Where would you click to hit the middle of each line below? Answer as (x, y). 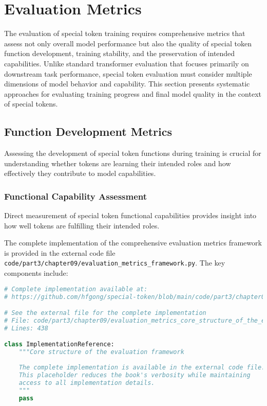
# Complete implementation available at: (76, 289)
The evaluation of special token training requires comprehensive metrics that (125, 33)
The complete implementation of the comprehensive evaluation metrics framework (133, 243)
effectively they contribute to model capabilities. (80, 173)
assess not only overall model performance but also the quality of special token (128, 43)
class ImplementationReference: (59, 345)
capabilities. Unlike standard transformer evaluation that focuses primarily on (127, 63)
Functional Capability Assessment (76, 196)
